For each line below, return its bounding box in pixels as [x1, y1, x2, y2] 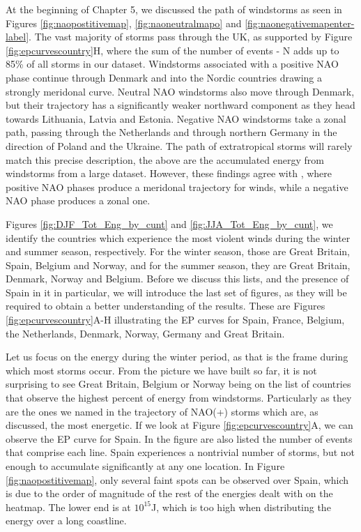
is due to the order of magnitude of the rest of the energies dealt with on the [6, 486, 333, 501]
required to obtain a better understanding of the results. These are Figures [6, 298, 325, 313]
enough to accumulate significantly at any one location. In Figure [6, 459, 285, 473]
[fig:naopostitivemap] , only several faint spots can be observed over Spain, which [6, 472, 349, 487]
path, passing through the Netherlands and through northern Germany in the [6, 125, 337, 139]
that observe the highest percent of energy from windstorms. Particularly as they [6, 390, 352, 405]
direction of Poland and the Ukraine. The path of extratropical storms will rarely [6, 138, 353, 153]
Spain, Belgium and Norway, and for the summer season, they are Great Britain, [6, 257, 351, 272]
